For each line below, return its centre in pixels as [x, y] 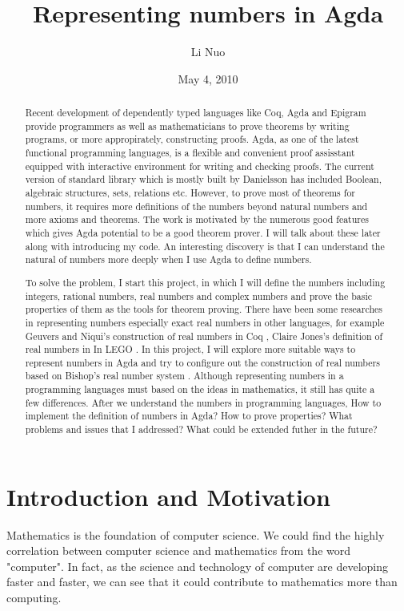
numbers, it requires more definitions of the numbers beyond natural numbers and [196, 206]
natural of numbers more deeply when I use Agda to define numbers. [168, 259]
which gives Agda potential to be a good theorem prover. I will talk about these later [203, 233]
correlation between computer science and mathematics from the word [179, 550]
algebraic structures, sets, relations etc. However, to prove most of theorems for [190, 193]
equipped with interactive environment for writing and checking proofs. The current [200, 166]
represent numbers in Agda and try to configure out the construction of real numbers [202, 362]
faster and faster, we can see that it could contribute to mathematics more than [202, 582]
